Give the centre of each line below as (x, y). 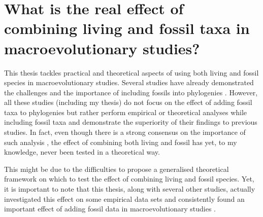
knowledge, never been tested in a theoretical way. (82, 152)
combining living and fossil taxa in (127, 28)
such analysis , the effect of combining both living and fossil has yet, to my (121, 142)
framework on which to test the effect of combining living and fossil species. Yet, (129, 179)
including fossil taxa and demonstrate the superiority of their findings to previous (131, 122)
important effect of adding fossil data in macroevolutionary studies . (110, 209)
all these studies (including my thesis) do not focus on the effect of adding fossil (128, 102)
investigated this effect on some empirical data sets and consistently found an (124, 198)
